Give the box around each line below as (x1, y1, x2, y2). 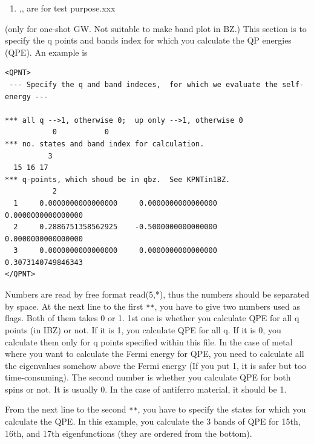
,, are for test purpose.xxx (19, 2, 116, 14)
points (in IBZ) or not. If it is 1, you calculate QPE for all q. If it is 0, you (5, 323, 281, 336)
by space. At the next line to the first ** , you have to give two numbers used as (5, 299, 301, 312)
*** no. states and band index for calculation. (5, 139, 204, 148)
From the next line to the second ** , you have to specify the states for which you (5, 403, 306, 416)
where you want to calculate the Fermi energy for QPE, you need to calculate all (5, 347, 304, 360)
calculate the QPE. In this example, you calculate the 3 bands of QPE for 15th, (5, 415, 301, 428)
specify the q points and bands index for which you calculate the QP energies (5, 34, 292, 47)
